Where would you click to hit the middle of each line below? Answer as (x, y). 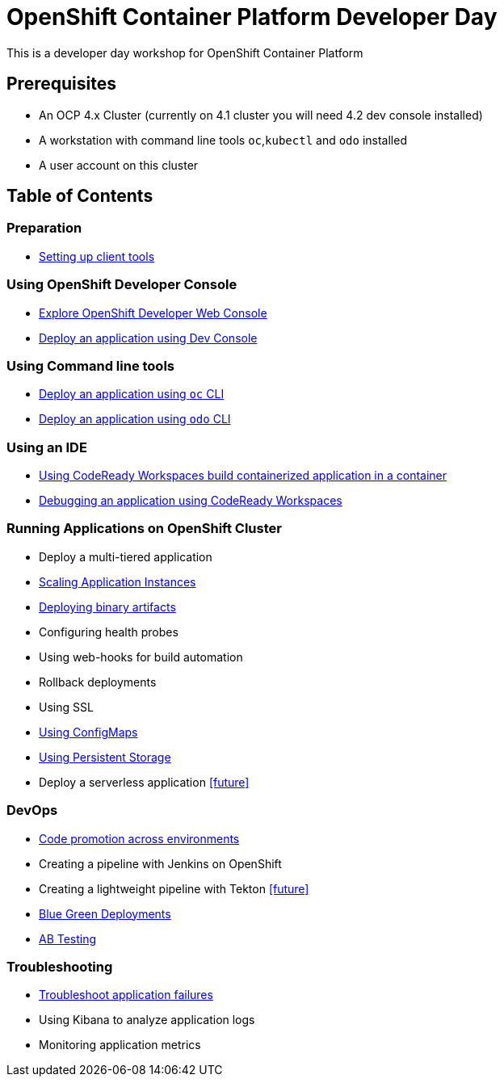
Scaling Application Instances (118, 581)
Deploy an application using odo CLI (135, 419)
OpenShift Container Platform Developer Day (252, 17)
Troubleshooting (60, 966)
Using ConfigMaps (88, 732)
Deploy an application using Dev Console (148, 338)
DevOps (32, 810)
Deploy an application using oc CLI (132, 394)
